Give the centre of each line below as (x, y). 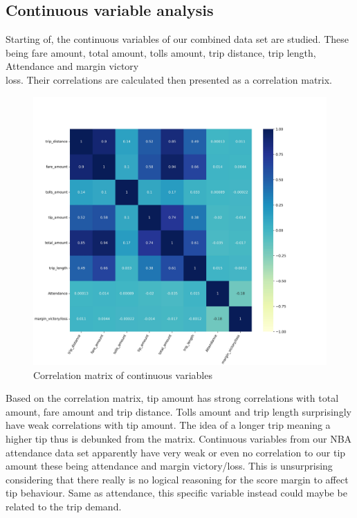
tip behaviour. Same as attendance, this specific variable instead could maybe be (176, 493)
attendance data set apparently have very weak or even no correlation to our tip (176, 452)
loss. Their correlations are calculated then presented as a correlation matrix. (169, 79)
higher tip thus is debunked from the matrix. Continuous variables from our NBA (179, 438)
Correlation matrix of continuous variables (123, 374)
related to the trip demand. (64, 506)
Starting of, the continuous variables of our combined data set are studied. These (177, 39)
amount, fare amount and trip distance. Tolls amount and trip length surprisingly (178, 411)
